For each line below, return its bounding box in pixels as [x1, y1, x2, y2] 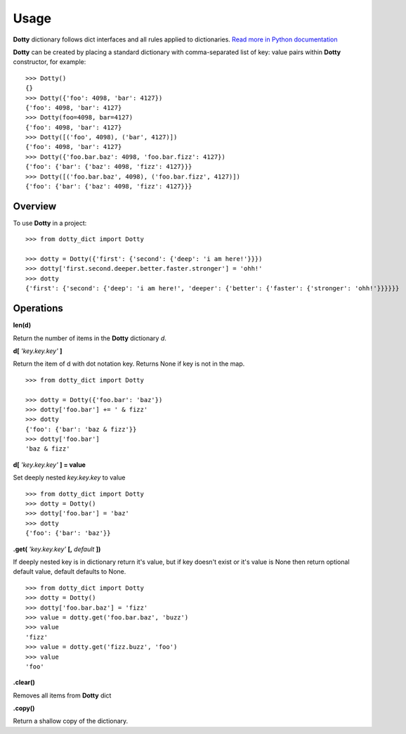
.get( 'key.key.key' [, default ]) [13, 545, 101, 553]
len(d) [13, 321, 32, 330]
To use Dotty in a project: [13, 219, 87, 227]
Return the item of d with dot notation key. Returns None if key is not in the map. [13, 359, 245, 368]
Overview [13, 200, 57, 212]
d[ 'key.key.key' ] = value [13, 461, 86, 469]
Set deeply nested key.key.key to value [13, 473, 126, 482]
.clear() [13, 678, 35, 687]
